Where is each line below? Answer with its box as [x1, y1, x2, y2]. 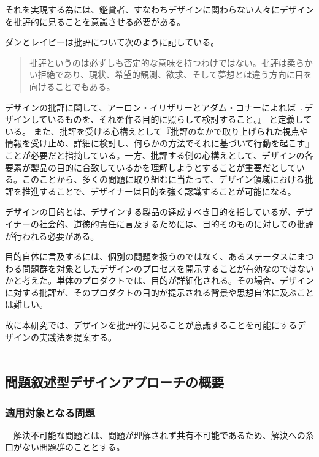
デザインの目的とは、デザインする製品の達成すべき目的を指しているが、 [5, 205, 296, 218]
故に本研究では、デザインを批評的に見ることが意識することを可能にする [5, 319, 298, 331]
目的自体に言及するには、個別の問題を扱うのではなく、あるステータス [5, 250, 288, 263]
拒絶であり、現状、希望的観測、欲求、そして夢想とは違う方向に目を [37, 68, 312, 81]
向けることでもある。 [29, 80, 115, 93]
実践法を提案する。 [39, 330, 117, 343]
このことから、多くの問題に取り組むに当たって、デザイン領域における [21, 173, 305, 186]
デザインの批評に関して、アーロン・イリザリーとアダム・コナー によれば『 [5, 100, 305, 113]
